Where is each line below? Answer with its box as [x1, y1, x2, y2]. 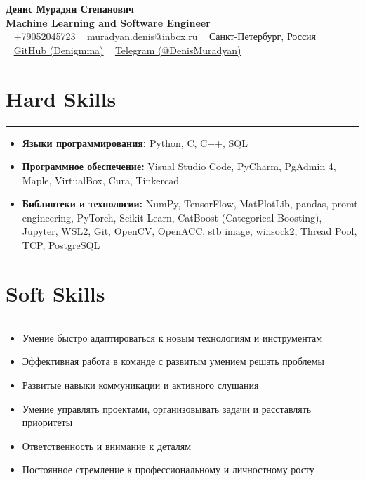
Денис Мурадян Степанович [6, 1, 134, 15]
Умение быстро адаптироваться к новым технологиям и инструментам [22, 330, 323, 345]
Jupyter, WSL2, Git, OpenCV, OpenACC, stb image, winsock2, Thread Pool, [22, 224, 357, 238]
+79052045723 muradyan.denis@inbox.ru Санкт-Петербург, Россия [13, 29, 317, 44]
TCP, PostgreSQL [22, 238, 100, 252]
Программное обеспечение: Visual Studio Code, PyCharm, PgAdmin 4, [22, 159, 336, 174]
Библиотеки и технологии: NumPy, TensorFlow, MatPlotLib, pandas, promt [22, 196, 358, 211]
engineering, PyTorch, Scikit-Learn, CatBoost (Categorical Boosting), [22, 210, 322, 224]
